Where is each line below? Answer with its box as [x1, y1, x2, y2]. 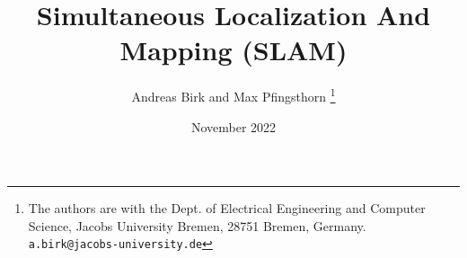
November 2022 [190, 117, 277, 136]
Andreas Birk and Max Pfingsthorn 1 [131, 85, 336, 105]
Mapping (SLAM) [119, 31, 348, 68]
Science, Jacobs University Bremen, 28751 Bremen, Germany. [28, 216, 366, 235]
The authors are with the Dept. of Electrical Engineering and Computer [28, 199, 426, 218]
